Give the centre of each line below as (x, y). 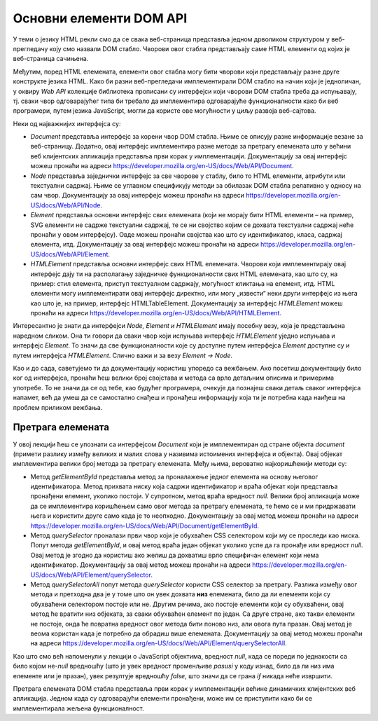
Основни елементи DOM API (100, 18)
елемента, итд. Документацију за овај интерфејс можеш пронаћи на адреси (145, 245)
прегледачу (30, 48)
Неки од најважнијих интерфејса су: (67, 123)
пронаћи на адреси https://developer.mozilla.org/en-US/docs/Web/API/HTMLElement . (156, 313)
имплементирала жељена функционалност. (78, 708)
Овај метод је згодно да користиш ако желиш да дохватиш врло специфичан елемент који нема (175, 555)
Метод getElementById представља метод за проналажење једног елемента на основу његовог (174, 476)
